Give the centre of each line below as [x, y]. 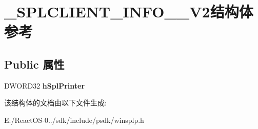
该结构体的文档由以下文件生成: [55, 103]
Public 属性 [34, 64]
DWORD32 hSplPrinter [45, 85]
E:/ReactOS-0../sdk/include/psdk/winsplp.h [74, 120]
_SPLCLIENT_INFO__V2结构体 [129, 12]
